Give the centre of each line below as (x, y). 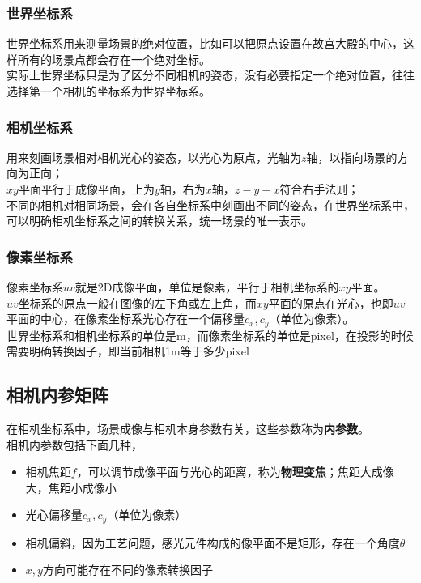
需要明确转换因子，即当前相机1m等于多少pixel (128, 351)
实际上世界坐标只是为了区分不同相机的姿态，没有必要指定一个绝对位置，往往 (210, 75)
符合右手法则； (319, 189)
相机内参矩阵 (57, 395)
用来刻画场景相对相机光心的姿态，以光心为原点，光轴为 (154, 157)
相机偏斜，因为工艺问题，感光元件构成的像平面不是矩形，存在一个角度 (213, 542)
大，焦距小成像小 (71, 487)
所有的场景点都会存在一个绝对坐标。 (114, 59)
